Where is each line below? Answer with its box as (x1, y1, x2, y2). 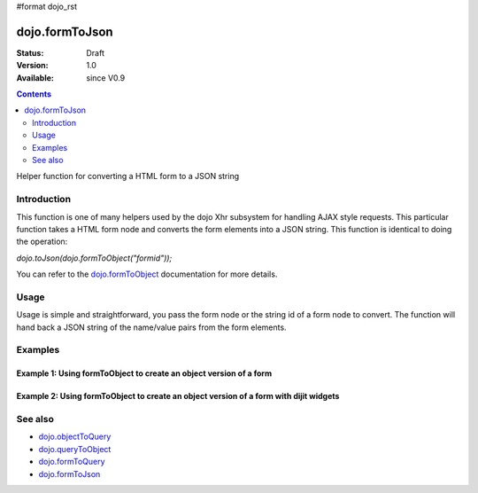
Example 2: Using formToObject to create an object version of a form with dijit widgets (16, 391, 340, 402)
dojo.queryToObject (38, 443, 112, 454)
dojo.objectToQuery (38, 431, 112, 442)
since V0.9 (86, 72, 126, 83)
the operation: (16, 236, 68, 247)
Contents (16, 89, 52, 99)
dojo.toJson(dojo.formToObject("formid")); (16, 253, 173, 263)
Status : (16, 47, 44, 58)
